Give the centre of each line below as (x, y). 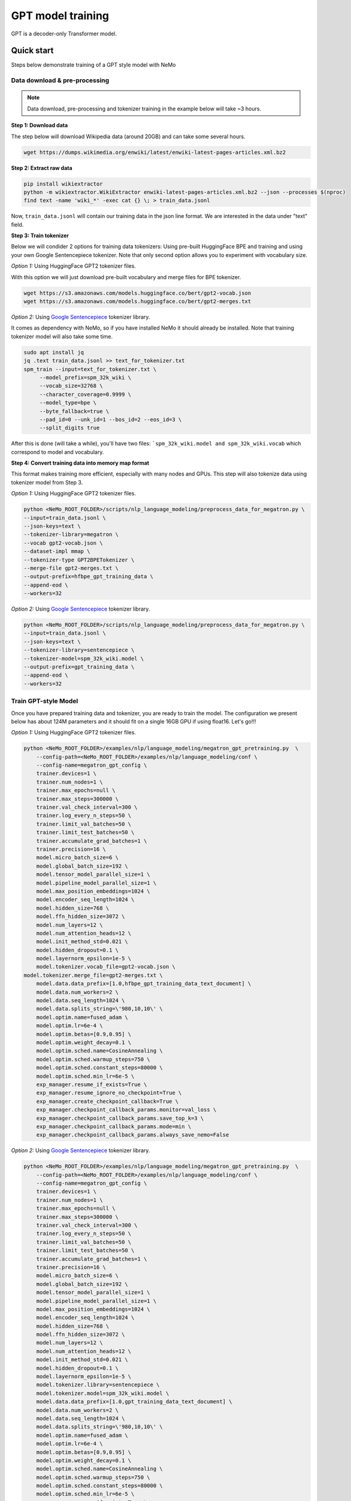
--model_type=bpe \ (68, 403)
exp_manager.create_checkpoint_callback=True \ (108, 1101)
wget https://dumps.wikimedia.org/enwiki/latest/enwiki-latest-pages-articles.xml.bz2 (155, 152)
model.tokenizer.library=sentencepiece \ (98, 1385)
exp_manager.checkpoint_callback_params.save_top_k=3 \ (120, 1118)
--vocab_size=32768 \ (71, 386)
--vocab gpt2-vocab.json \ (63, 543)
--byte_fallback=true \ (74, 411)
